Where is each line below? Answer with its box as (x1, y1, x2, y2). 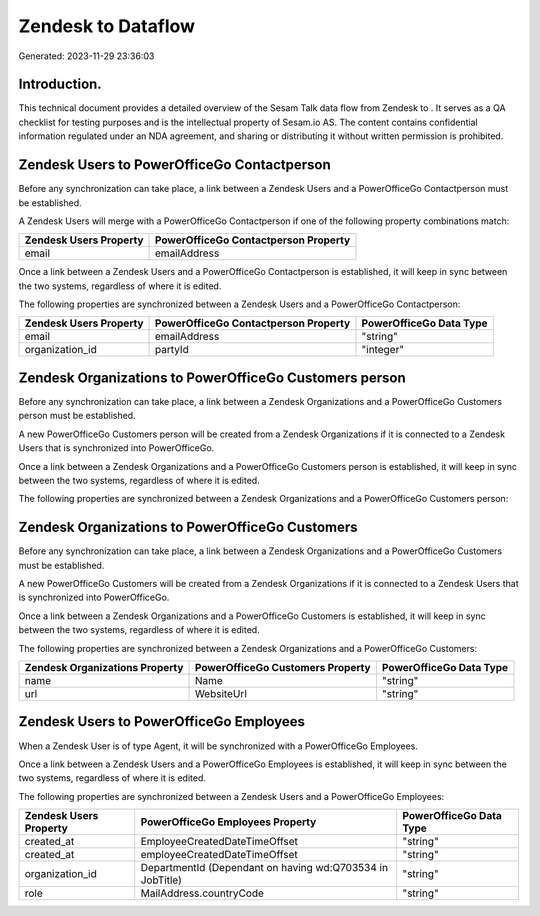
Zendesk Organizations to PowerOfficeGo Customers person (18, 369, 406, 386)
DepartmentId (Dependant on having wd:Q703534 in (140, 861, 389, 875)
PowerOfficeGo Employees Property (140, 815, 317, 829)
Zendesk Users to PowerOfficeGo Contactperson (18, 156, 332, 174)
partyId (155, 343, 189, 357)
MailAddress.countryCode (140, 886, 265, 900)
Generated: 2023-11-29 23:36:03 (18, 50, 155, 62)
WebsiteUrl (194, 686, 247, 700)
